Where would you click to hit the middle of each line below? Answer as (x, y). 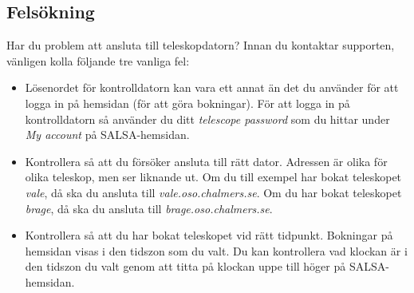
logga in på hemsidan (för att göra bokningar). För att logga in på (187, 103)
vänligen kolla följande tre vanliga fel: (98, 60)
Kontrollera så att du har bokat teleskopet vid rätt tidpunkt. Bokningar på (209, 235)
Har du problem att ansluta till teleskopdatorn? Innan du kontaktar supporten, (201, 45)
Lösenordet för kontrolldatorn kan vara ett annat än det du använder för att (212, 87)
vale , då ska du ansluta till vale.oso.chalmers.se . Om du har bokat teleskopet (213, 192)
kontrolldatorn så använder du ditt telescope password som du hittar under (207, 119)
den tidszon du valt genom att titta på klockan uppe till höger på (185, 266)
